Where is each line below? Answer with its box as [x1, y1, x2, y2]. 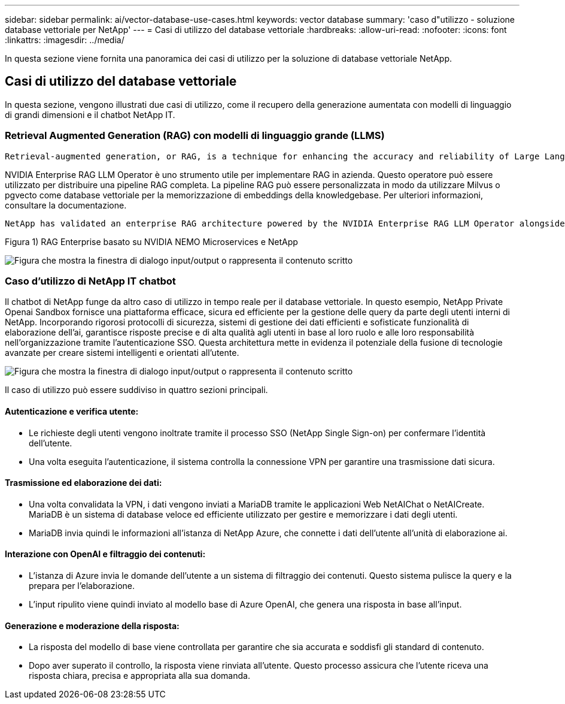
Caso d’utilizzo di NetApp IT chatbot [5, 274, 176, 287]
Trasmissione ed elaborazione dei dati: [5, 478, 162, 488]
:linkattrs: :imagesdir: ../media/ [5, 35, 124, 45]
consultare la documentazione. [5, 200, 127, 210]
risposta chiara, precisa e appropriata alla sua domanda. [29, 670, 250, 681]
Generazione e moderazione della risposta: [5, 620, 180, 631]
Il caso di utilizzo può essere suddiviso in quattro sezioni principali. [5, 385, 268, 395]
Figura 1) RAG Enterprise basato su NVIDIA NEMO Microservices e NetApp [5, 236, 298, 247]
